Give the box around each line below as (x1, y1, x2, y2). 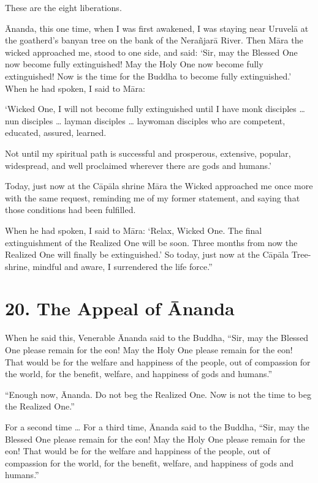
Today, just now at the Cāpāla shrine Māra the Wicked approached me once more (5, 179, 313, 192)
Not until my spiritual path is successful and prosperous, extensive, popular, (5, 146, 291, 159)
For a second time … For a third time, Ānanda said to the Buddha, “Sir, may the (5, 420, 309, 433)
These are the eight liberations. (5, 1, 122, 13)
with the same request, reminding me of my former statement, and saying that (5, 191, 300, 204)
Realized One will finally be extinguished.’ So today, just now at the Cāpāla (5, 248, 289, 261)
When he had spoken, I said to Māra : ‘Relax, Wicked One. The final (5, 223, 262, 236)
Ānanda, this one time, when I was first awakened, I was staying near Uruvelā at (5, 21, 309, 34)
